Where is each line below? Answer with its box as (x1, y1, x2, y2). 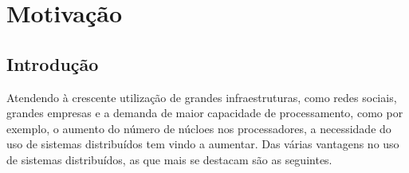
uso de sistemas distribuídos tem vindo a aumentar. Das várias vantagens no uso (6, 136, 399, 152)
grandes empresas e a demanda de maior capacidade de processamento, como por (6, 104, 403, 121)
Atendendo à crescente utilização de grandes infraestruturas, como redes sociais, (6, 88, 397, 105)
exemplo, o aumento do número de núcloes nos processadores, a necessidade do (6, 120, 391, 136)
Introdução (6, 51, 99, 76)
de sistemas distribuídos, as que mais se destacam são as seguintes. (6, 151, 332, 167)
